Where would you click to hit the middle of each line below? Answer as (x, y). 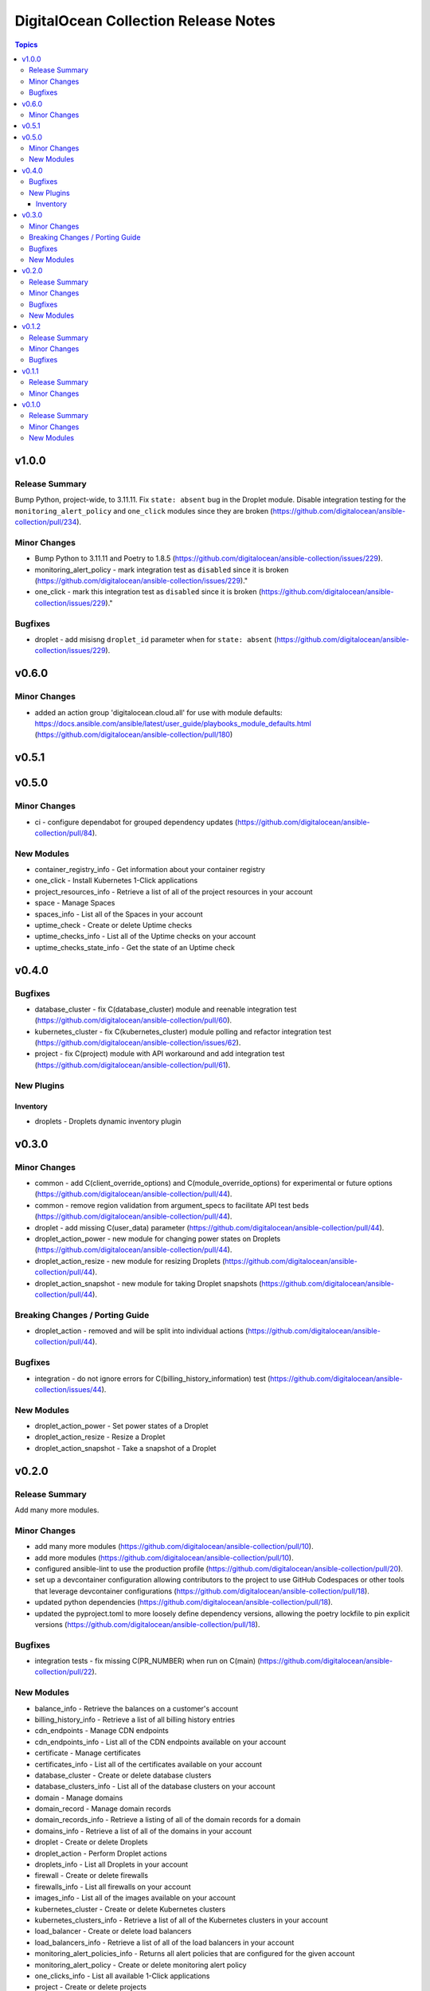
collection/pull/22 (63, 1672)
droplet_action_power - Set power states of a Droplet (121, 1426)
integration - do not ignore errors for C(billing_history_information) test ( (152, 1379)
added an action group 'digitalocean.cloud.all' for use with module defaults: (158, 712)
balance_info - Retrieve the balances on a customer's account (137, 1708)
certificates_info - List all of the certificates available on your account (149, 1764)
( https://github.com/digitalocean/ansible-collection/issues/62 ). (138, 1042)
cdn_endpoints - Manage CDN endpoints (102, 1731)
